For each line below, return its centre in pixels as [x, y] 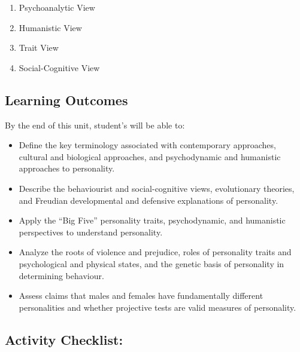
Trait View [39, 48]
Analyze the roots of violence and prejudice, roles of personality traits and [155, 252]
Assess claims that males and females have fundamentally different [141, 296]
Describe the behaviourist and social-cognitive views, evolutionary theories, [157, 188]
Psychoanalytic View [57, 7]
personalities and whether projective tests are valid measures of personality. [157, 307]
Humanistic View [50, 27]
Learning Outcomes [66, 100]
